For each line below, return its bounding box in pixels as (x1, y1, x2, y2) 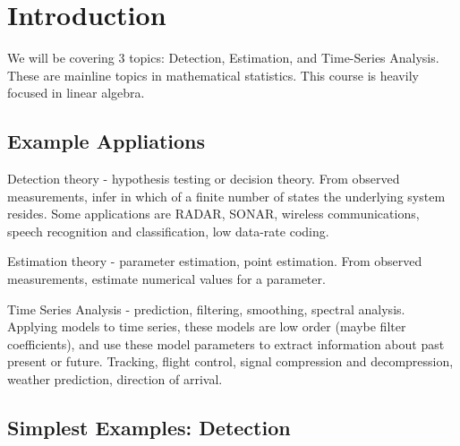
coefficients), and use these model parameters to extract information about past (7, 334, 445, 353)
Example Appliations (7, 127, 206, 155)
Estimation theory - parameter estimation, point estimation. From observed (7, 252, 422, 270)
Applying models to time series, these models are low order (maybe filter (7, 317, 406, 336)
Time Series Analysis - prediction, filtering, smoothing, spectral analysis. (7, 299, 405, 318)
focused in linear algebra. (7, 83, 145, 102)
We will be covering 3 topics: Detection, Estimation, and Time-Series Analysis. (7, 48, 439, 67)
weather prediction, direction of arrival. (7, 370, 223, 389)
